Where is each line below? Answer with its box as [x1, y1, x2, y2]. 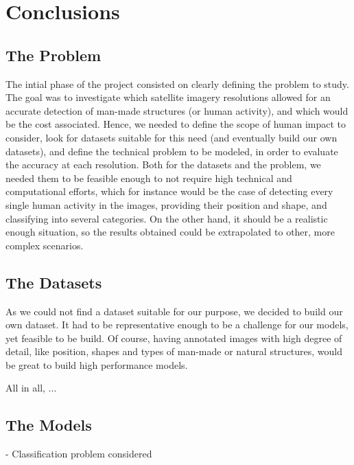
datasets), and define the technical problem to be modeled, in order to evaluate [5, 144, 338, 158]
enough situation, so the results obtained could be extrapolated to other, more [5, 225, 335, 239]
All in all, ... [5, 381, 57, 395]
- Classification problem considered [5, 446, 152, 461]
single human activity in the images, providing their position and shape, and [5, 197, 327, 212]
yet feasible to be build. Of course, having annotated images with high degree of [5, 330, 342, 345]
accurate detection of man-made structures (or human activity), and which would [5, 103, 349, 117]
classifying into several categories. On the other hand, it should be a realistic [5, 211, 328, 225]
